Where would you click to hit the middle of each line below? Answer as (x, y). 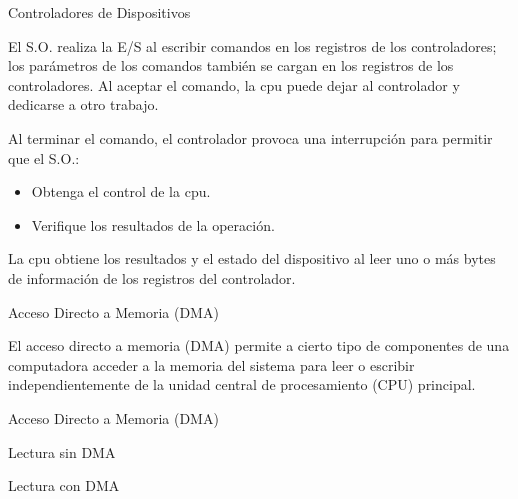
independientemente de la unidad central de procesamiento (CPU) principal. (242, 384)
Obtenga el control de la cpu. (121, 191)
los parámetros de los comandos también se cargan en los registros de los (231, 65)
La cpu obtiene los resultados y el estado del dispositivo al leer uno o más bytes (252, 258)
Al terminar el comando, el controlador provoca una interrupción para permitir (250, 137)
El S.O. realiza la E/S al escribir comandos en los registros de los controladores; (252, 45)
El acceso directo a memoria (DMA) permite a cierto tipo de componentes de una (259, 345)
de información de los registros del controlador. (152, 277)
